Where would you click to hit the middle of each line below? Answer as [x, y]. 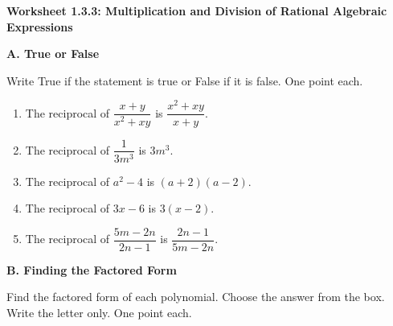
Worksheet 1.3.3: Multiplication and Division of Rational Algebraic [197, 10]
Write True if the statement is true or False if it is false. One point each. [185, 80]
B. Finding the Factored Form [92, 269]
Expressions [40, 26]
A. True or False [53, 54]
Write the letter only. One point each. [99, 313]
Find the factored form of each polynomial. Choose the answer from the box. [196, 297]
